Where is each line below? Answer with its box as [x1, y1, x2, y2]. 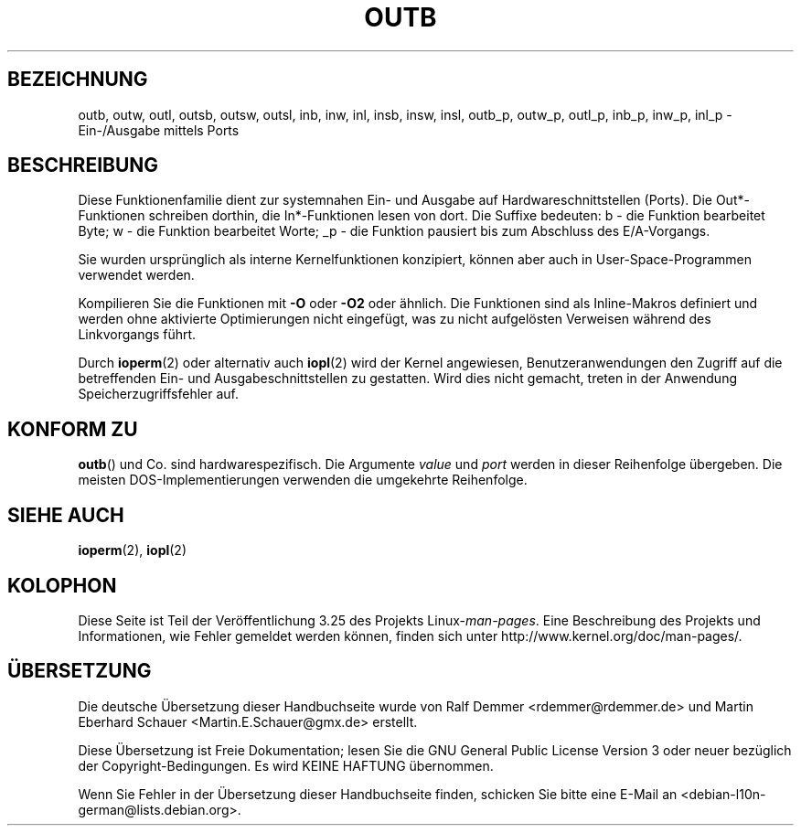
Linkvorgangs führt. [78, 326, 197, 343]
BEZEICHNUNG [7, 68, 148, 91]
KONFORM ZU [7, 417, 138, 441]
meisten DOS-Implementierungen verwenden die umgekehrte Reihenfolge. [78, 472, 528, 488]
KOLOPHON [7, 573, 117, 597]
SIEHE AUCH [7, 503, 124, 527]
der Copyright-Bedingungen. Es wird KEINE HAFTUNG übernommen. [78, 757, 494, 774]
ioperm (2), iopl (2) [78, 542, 187, 559]
